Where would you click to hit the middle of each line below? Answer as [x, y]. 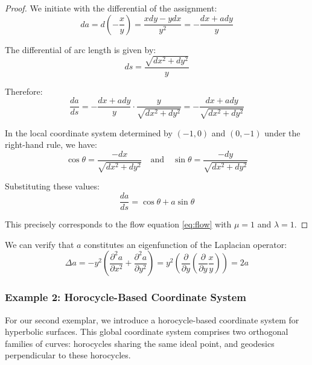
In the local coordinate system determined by [89, 132]
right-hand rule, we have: [51, 144]
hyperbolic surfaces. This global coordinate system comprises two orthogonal [147, 332]
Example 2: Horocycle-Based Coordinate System [126, 297]
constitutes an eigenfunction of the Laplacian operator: [186, 244]
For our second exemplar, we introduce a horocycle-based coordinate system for [152, 319]
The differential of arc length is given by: [81, 49]
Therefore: [24, 91]
